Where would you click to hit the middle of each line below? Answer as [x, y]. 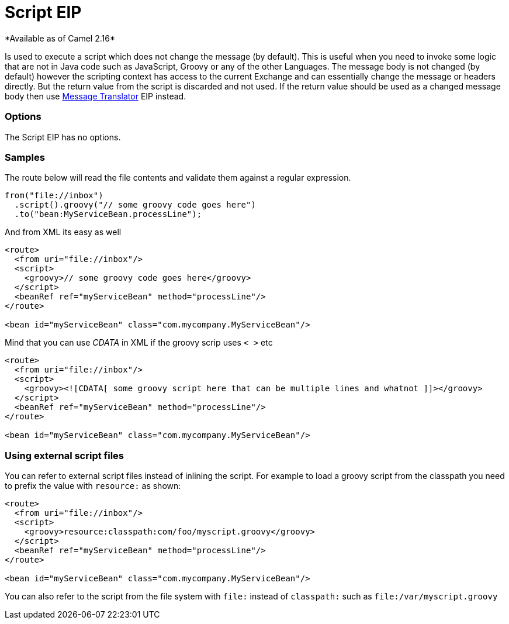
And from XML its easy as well [63, 232]
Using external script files [65, 455]
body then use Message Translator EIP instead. [96, 96]
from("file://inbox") [54, 196]
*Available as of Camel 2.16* [60, 38]
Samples [25, 157]
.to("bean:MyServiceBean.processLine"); [108, 214]
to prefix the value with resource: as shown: [93, 486]
